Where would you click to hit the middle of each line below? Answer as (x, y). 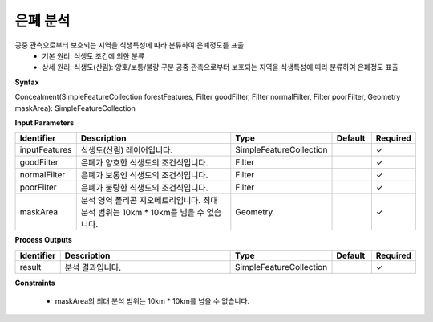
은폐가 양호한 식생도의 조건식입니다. (144, 163)
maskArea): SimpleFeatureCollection (75, 108)
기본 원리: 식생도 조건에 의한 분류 (93, 55)
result (30, 267)
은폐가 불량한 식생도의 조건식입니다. (144, 188)
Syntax (27, 82)
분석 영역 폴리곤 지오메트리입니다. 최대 (149, 201)
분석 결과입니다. (93, 267)
